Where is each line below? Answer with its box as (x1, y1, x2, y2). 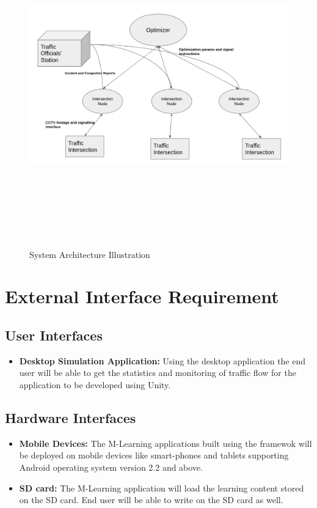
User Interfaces (5, 325, 103, 344)
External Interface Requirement (5, 284, 279, 309)
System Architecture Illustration (29, 248, 150, 260)
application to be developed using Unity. (19, 378, 171, 391)
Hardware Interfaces (5, 408, 136, 427)
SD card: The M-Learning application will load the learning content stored (19, 481, 304, 494)
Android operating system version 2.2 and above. (19, 460, 203, 473)
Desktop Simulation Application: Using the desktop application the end (19, 354, 306, 367)
